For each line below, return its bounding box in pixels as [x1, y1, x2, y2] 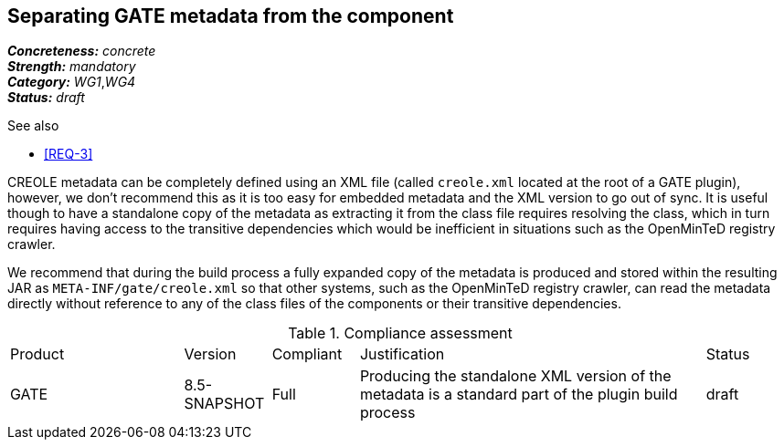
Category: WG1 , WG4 [7, 74, 136, 90]
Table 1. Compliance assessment [288, 324, 513, 343]
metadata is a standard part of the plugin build [359, 385, 678, 404]
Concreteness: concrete [7, 43, 156, 59]
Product [10, 345, 65, 364]
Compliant [271, 345, 343, 364]
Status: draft [7, 89, 85, 106]
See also [7, 118, 59, 134]
